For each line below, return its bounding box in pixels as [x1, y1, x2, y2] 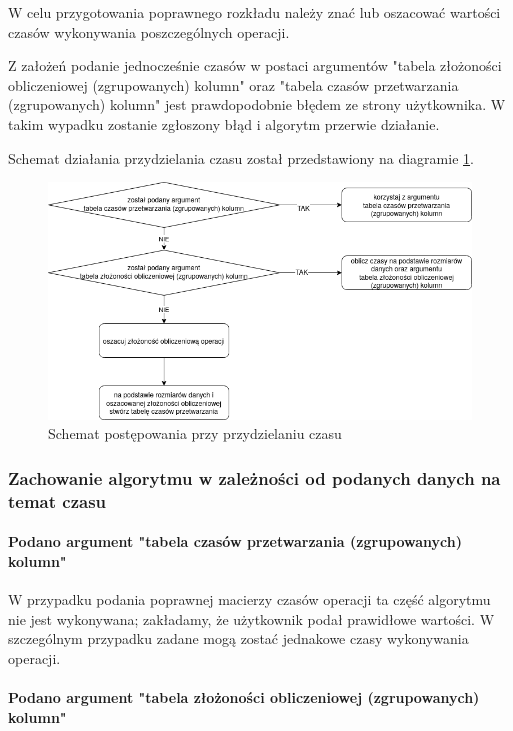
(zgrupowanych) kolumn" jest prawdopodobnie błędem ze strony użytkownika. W [8, 94, 506, 115]
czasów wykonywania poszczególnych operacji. [8, 21, 290, 42]
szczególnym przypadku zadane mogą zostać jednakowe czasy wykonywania [8, 628, 469, 649]
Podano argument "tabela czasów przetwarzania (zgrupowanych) [8, 531, 462, 552]
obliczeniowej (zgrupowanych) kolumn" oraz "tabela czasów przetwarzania [8, 74, 459, 95]
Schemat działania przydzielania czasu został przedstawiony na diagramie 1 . [8, 147, 474, 168]
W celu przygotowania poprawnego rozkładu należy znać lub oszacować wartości [8, 2, 501, 22]
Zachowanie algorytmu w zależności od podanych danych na [8, 465, 501, 490]
